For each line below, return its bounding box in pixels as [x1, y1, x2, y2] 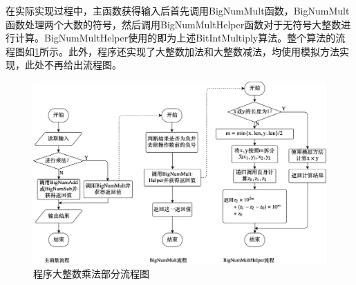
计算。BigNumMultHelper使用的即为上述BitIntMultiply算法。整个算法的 [15, 30, 336, 45]
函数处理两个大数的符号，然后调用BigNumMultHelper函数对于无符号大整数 [6, 17, 341, 31]
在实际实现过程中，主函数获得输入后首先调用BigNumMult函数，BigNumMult [6, 3, 350, 17]
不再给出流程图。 [44, 57, 122, 72]
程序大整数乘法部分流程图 [33, 266, 149, 281]
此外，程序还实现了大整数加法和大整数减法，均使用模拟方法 [68, 44, 339, 58]
